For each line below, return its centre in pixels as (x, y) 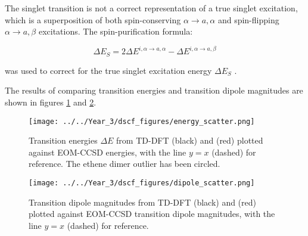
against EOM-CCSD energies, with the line (108, 152)
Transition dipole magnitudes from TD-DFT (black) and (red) (143, 202)
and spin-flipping (248, 19)
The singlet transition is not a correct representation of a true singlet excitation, (151, 8)
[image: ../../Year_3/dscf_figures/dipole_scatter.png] (142, 183)
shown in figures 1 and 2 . (51, 102)
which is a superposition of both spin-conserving (93, 19)
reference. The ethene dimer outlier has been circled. (125, 164)
